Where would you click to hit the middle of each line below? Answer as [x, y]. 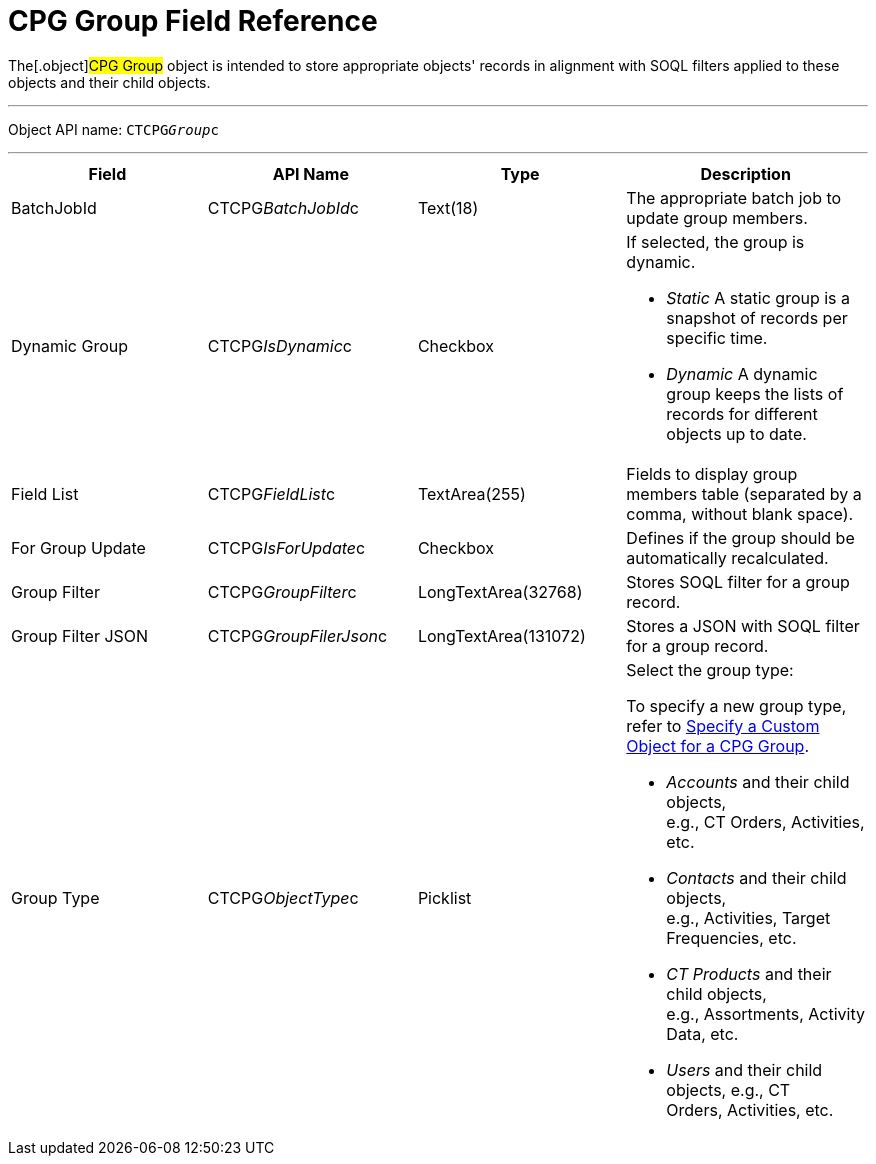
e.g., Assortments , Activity [765, 1013]
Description [745, 173]
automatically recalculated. [727, 557]
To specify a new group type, [736, 705]
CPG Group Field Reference [193, 21]
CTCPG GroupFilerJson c [297, 635]
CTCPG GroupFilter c [282, 591]
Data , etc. [702, 1033]
